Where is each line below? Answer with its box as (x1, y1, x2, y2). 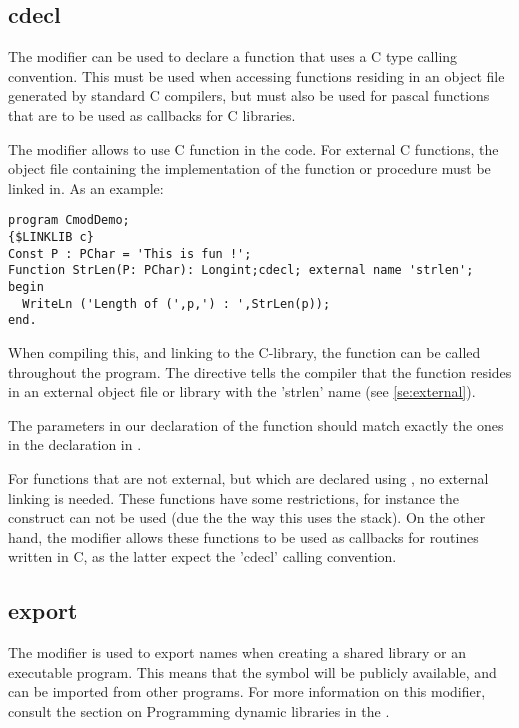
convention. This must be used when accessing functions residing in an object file (8, 65, 505, 86)
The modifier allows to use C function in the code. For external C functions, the (8, 138, 499, 159)
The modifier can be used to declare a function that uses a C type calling (8, 46, 458, 67)
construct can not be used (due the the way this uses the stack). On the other (8, 507, 486, 528)
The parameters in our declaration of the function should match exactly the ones (8, 414, 504, 435)
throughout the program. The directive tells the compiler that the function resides (8, 361, 512, 382)
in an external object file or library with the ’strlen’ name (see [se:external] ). (8, 381, 476, 402)
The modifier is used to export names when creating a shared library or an (8, 642, 466, 663)
